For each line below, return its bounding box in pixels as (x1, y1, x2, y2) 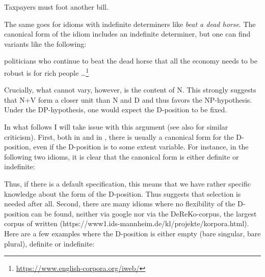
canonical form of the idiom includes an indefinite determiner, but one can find (4, 28, 251, 39)
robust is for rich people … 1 (4, 66, 89, 78)
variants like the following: (4, 38, 87, 49)
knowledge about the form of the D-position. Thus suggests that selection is (4, 188, 241, 199)
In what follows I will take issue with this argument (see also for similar (4, 121, 228, 132)
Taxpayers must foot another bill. (4, 2, 109, 12)
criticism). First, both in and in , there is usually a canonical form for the (4, 131, 234, 142)
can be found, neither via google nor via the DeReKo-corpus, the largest (31, 208, 257, 219)
